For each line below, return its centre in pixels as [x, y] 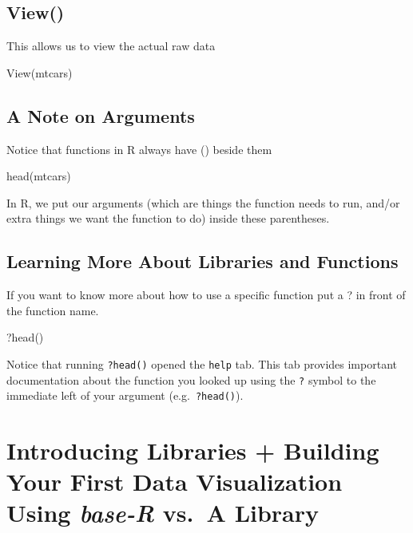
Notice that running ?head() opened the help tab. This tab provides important [202, 363]
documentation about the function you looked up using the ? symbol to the [191, 379]
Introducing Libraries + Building [193, 450]
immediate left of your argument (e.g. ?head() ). [125, 395]
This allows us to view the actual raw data [111, 46]
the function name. [53, 310]
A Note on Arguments [101, 115]
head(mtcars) [39, 176]
